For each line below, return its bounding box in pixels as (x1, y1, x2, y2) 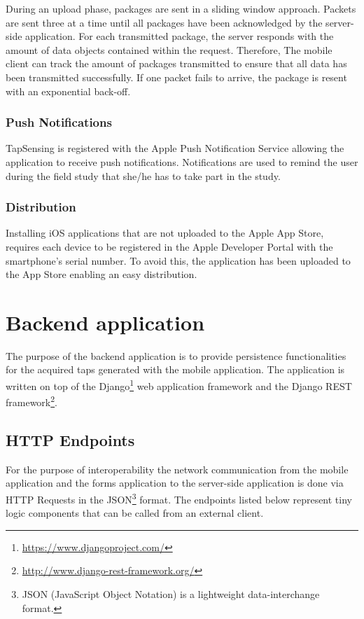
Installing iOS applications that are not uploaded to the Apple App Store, (6, 225, 324, 240)
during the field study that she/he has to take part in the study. (6, 168, 281, 183)
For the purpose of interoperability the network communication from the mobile (6, 461, 349, 476)
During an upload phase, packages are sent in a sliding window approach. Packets (6, 1, 356, 15)
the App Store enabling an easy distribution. (6, 267, 197, 281)
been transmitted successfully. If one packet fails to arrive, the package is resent (6, 69, 347, 84)
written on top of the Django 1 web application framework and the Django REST (6, 377, 352, 393)
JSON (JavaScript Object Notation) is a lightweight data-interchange (22, 586, 320, 601)
